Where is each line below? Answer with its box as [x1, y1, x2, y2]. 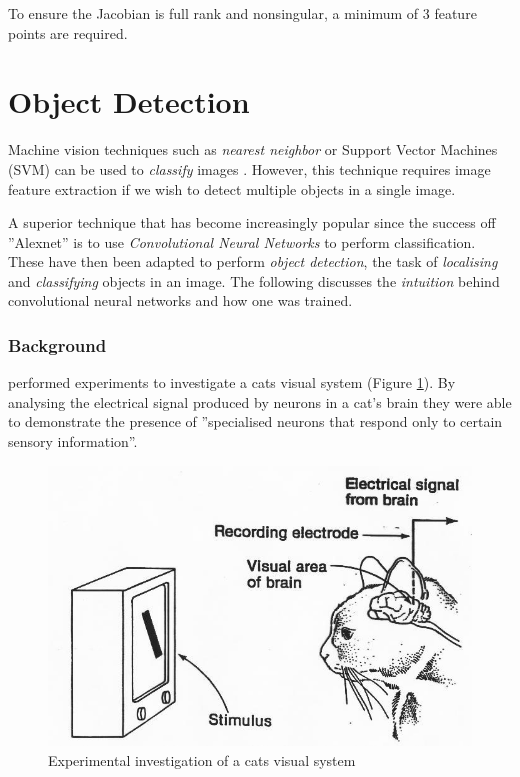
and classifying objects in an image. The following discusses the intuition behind [8, 270, 500, 291]
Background [8, 332, 107, 357]
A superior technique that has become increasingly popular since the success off [8, 212, 496, 233]
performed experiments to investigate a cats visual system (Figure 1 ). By [8, 372, 456, 393]
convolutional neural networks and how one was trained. [8, 290, 353, 311]
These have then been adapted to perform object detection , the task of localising [8, 251, 498, 272]
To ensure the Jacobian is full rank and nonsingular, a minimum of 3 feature [8, 3, 477, 23]
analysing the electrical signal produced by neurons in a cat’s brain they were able [8, 391, 512, 412]
